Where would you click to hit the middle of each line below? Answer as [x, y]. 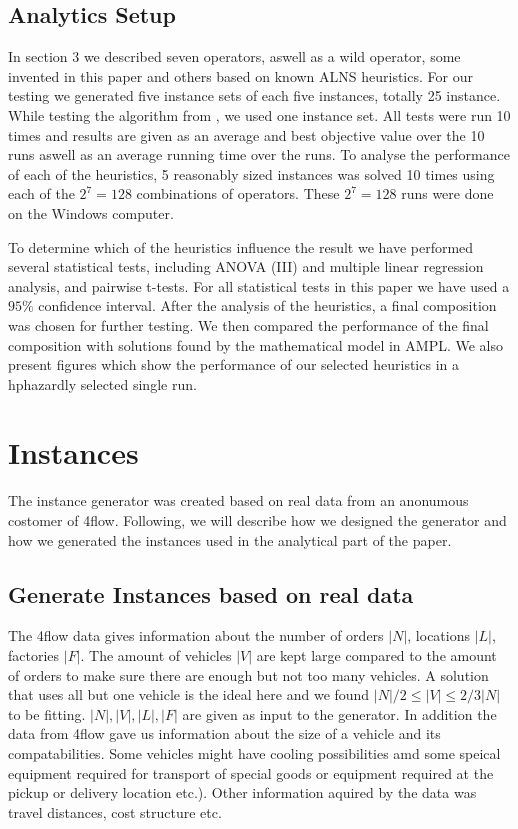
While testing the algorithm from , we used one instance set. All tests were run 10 [259, 114]
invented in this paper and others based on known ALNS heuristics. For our [240, 75]
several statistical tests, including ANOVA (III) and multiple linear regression [246, 266]
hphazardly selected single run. [102, 383]
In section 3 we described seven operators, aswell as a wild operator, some [234, 56]
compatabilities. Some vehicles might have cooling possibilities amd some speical [254, 752]
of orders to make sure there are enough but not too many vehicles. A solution [248, 674]
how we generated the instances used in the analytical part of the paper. [230, 539]
